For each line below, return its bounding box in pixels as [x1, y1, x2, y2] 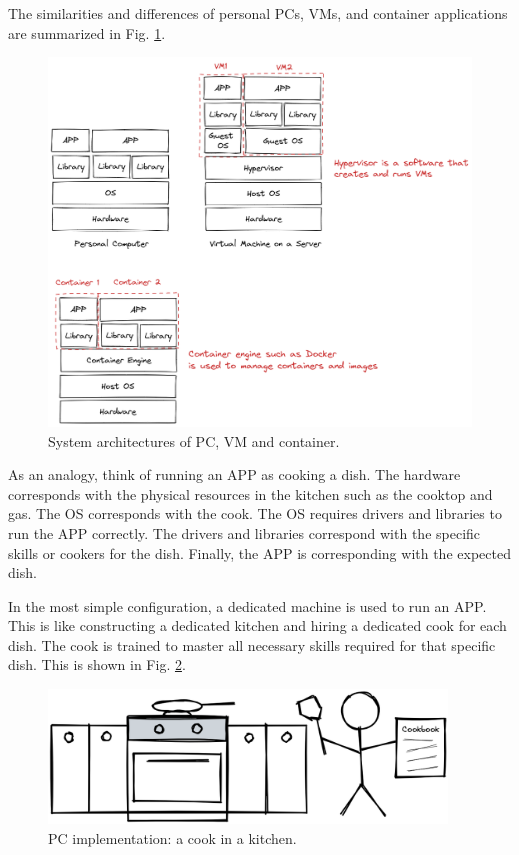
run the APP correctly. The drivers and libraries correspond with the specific [8, 522, 481, 543]
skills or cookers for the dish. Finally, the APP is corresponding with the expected [8, 542, 511, 563]
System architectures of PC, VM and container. [48, 430, 340, 451]
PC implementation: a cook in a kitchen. [48, 827, 297, 848]
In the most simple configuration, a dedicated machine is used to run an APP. [8, 595, 487, 616]
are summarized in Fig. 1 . [8, 22, 166, 43]
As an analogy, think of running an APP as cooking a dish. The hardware [8, 464, 461, 485]
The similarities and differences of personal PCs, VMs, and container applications [8, 3, 508, 23]
